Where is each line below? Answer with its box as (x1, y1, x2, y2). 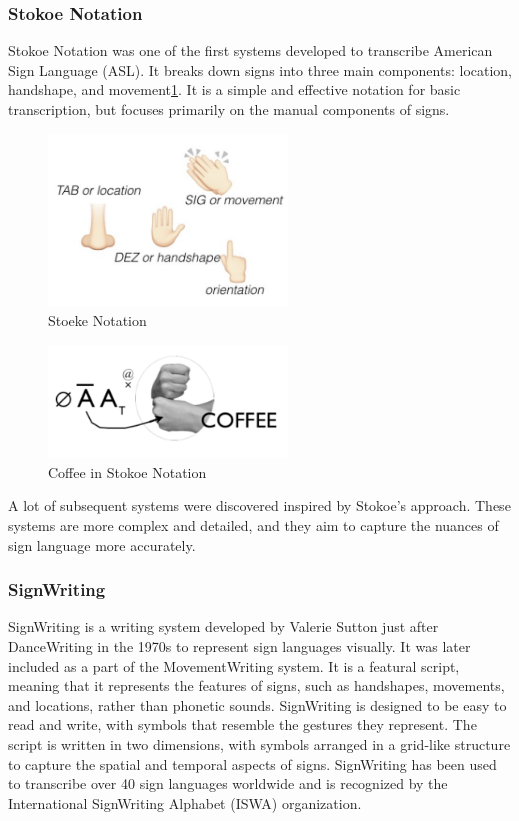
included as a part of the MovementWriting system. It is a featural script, (8, 655, 460, 676)
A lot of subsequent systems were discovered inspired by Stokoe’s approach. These (8, 495, 511, 516)
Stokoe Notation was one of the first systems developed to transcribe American (8, 40, 493, 61)
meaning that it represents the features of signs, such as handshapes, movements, (8, 675, 505, 696)
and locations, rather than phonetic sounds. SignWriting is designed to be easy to (8, 694, 507, 715)
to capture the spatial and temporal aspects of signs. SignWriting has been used (8, 753, 497, 774)
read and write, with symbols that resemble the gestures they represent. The (8, 714, 477, 735)
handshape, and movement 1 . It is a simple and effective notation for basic (8, 79, 461, 100)
